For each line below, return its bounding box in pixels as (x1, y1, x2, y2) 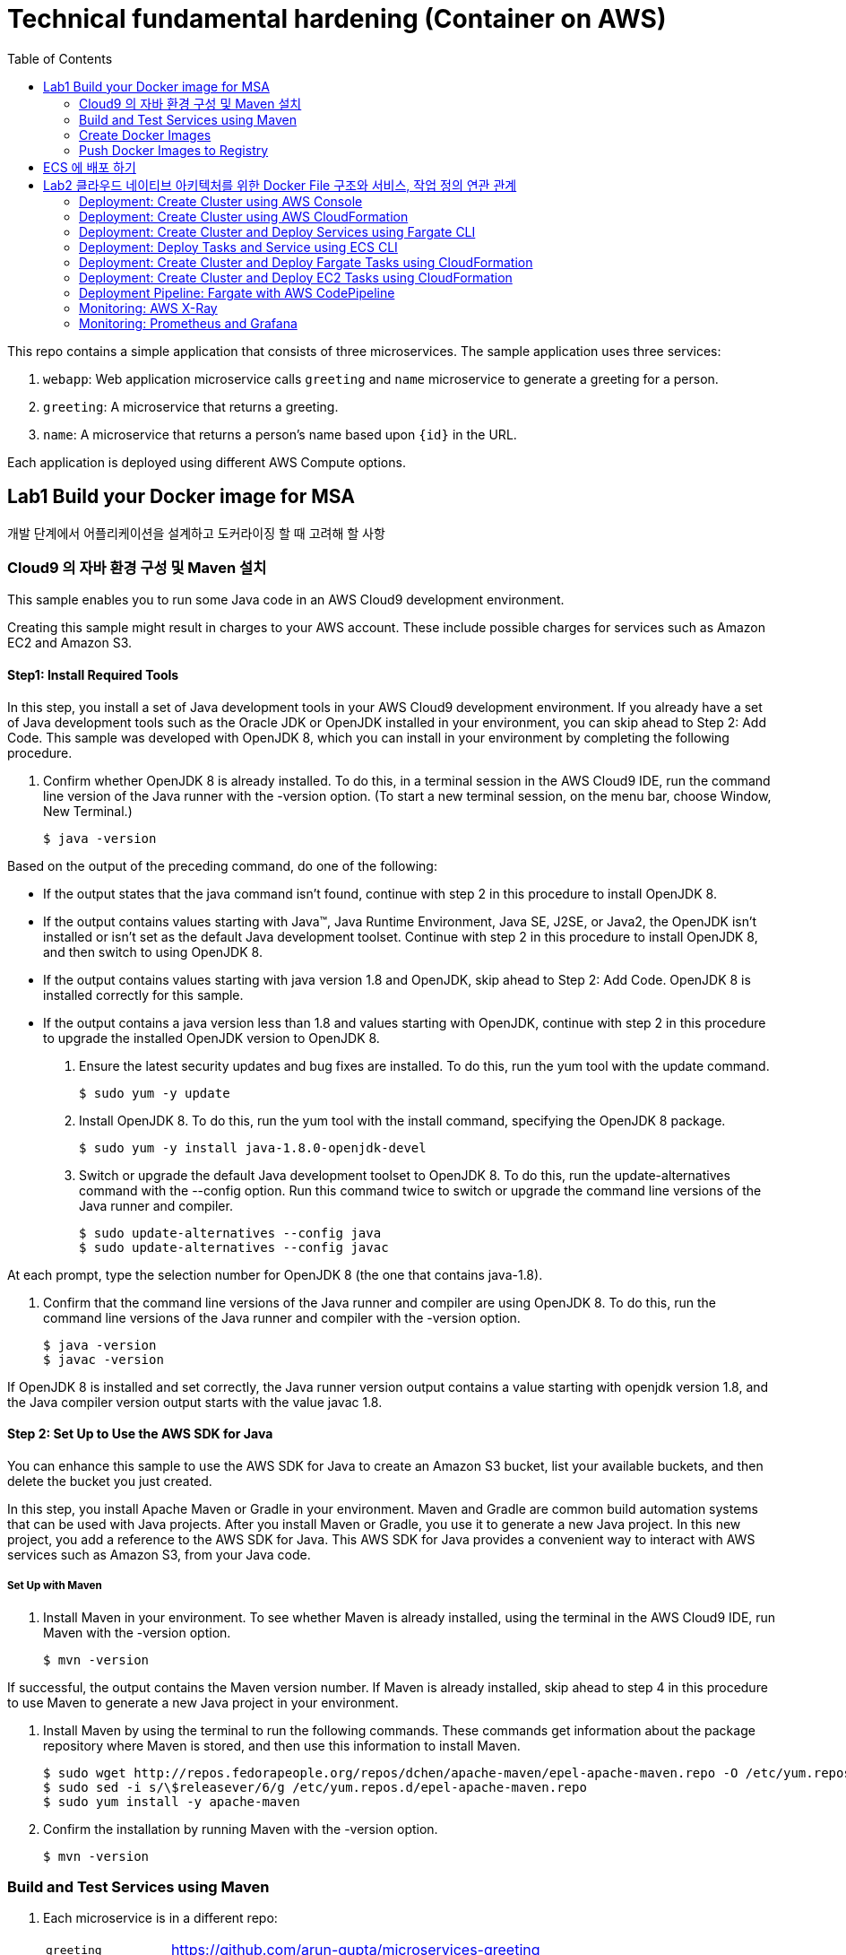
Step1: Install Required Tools (7, 666, 179, 682)
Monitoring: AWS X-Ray (79, 300, 218, 316)
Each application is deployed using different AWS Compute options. (7, 454, 406, 470)
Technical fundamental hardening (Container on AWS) (7, 4, 667, 34)
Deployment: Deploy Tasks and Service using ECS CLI (79, 239, 398, 255)
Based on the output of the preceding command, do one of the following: (7, 857, 437, 873)
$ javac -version (43, 1351, 164, 1367)
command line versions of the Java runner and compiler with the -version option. (43, 1309, 521, 1325)
